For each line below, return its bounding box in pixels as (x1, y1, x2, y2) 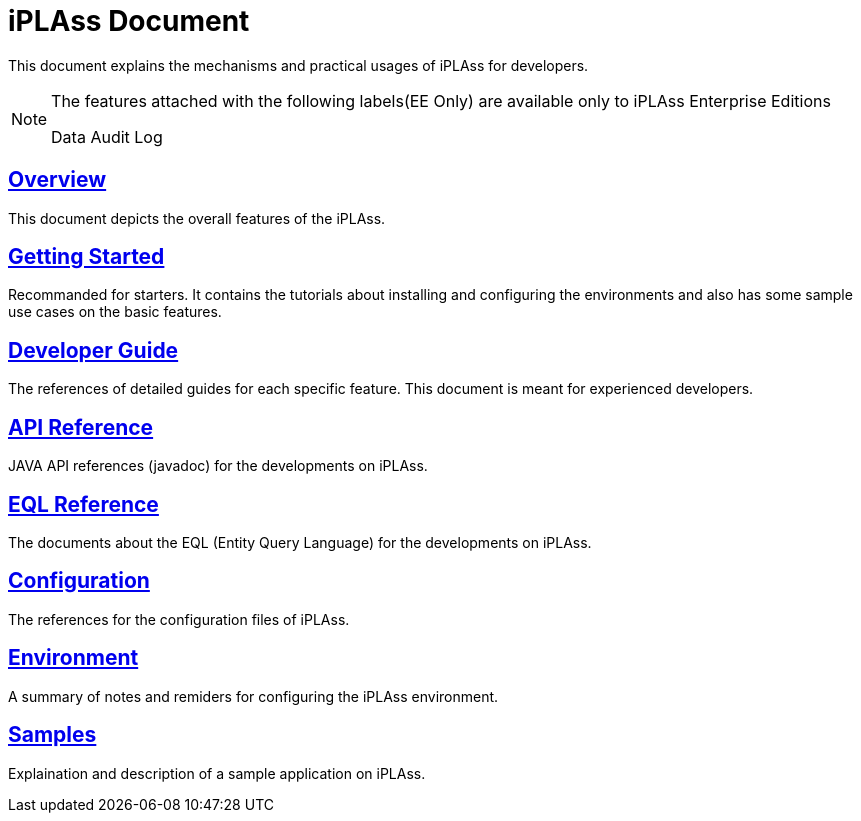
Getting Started (8, 244, 165, 270)
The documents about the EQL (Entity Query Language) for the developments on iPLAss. (8, 533, 592, 551)
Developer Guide (8, 337, 179, 363)
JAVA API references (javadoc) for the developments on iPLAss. (8, 457, 428, 475)
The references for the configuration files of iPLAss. (8, 610, 350, 628)
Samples (8, 722, 97, 748)
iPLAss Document (8, 4, 250, 38)
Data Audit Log (51, 126, 163, 147)
